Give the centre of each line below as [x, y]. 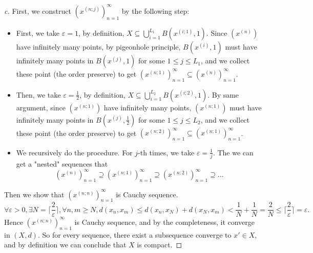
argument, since [41, 107]
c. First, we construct [38, 10]
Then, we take [38, 94]
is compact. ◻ [160, 245]
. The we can [233, 152]
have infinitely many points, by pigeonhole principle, [98, 47]
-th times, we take [166, 152]
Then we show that [34, 194]
